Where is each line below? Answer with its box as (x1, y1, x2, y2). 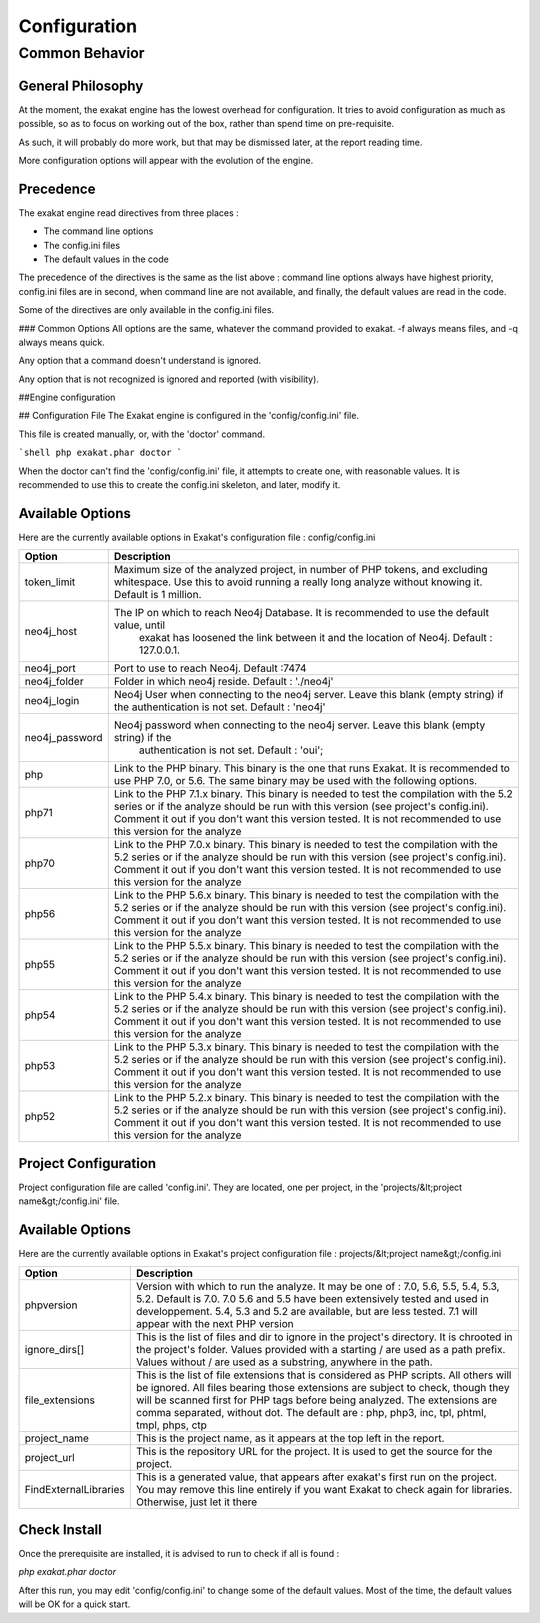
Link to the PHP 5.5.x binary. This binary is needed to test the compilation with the (113, 939, 499, 953)
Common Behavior (18, 44, 145, 62)
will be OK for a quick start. (18, 1598, 131, 1610)
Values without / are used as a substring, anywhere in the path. (135, 1355, 434, 1369)
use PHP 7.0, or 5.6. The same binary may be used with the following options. (113, 774, 478, 788)
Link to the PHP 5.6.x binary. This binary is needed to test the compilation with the (113, 888, 500, 902)
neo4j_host (24, 625, 77, 639)
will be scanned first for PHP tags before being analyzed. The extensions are (135, 1393, 498, 1407)
